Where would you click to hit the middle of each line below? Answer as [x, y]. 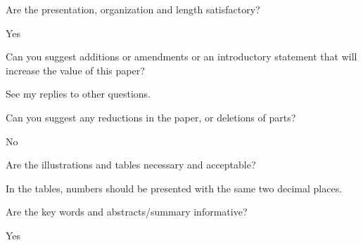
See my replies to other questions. [78, 94]
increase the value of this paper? [75, 70]
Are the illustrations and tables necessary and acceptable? [131, 165]
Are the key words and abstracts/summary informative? [127, 212]
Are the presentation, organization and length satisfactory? [133, 9]
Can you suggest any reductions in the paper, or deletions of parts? [151, 117]
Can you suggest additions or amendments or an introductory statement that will [181, 57]
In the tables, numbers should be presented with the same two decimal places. [174, 188]
